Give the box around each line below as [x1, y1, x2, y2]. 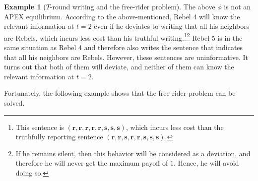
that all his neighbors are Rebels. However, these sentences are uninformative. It [4, 52, 248, 62]
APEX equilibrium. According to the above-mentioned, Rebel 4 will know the [4, 11, 240, 21]
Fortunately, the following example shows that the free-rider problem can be [4, 88, 236, 98]
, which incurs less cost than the [126, 121, 224, 132]
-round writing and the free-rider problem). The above [50, 1, 215, 11]
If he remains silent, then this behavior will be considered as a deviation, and [15, 148, 251, 158]
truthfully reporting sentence [15, 131, 103, 142]
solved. [4, 98, 25, 108]
